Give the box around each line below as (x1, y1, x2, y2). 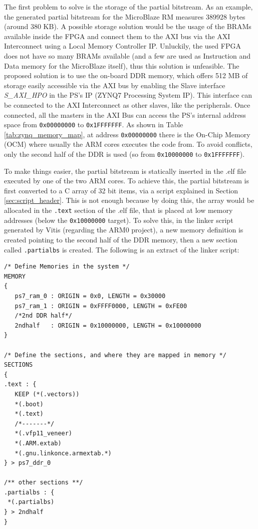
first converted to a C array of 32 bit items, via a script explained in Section (4, 185, 238, 195)
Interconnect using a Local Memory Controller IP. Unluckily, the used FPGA (4, 41, 241, 51)
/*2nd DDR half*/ (15, 312, 73, 320)
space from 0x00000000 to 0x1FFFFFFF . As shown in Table (4, 119, 183, 130)
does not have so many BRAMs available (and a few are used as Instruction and (4, 50, 251, 61)
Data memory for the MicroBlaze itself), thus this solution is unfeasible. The (4, 60, 239, 71)
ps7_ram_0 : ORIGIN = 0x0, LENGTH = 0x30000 (15, 293, 166, 300)
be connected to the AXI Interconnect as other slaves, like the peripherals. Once (4, 99, 250, 110)
